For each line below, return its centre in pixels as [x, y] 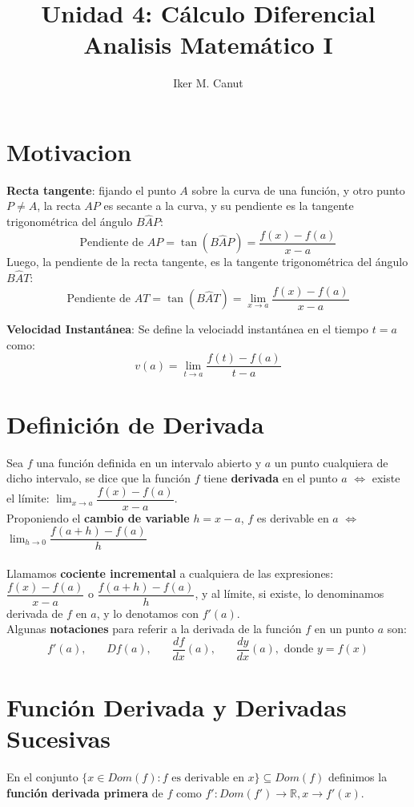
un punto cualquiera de [331, 462]
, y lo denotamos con [147, 613]
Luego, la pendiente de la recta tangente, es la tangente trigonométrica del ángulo [207, 262]
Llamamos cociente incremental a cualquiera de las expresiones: [170, 573]
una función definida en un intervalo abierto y [149, 462]
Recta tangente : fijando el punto [91, 190]
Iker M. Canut [208, 83]
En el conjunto [42, 777]
